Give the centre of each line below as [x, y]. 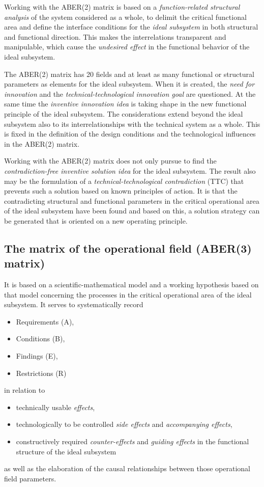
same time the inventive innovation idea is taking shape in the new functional [125, 104]
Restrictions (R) [41, 373]
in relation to [25, 390]
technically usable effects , [55, 407]
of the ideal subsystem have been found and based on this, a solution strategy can [132, 211]
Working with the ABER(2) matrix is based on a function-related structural [122, 7]
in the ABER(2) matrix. [42, 143]
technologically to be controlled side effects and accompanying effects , [124, 424]
